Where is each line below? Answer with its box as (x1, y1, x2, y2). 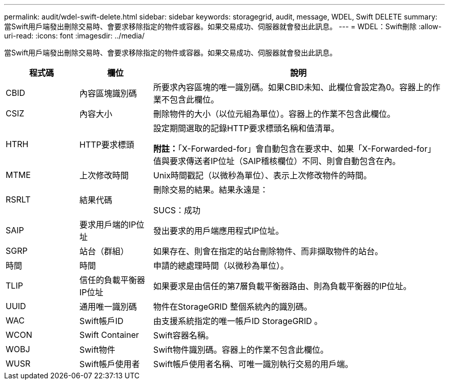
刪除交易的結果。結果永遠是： (153, 185, 268, 195)
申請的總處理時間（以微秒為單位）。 (153, 260, 289, 271)
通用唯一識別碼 (79, 301, 137, 312)
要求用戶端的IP (79, 219, 136, 230)
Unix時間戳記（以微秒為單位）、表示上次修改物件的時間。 (153, 170, 372, 180)
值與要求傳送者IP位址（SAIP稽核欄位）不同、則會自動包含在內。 (153, 156, 401, 166)
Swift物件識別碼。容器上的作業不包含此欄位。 (153, 345, 329, 355)
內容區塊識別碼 (79, 88, 137, 98)
